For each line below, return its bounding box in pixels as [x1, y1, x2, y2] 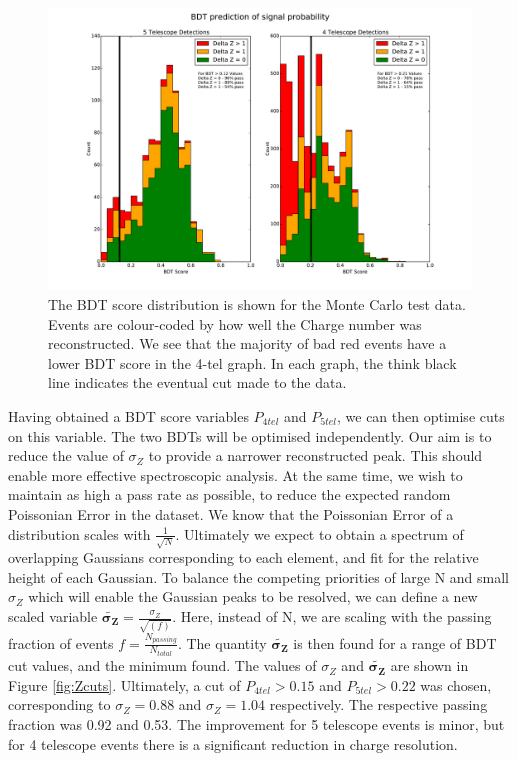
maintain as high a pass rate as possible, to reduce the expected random [8, 484, 451, 505]
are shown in [390, 655, 469, 676]
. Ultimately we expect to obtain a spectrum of [175, 523, 464, 544]
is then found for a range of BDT [293, 632, 497, 653]
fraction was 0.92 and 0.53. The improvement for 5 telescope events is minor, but [8, 713, 505, 734]
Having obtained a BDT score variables [8, 405, 249, 426]
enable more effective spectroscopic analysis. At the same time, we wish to [8, 464, 463, 485]
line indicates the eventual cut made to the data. [48, 372, 347, 393]
